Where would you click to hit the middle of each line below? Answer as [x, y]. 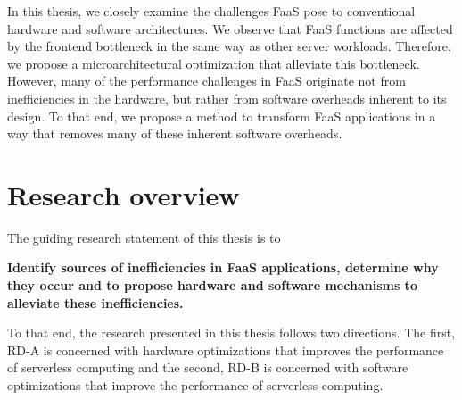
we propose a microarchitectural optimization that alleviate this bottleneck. [214, 63]
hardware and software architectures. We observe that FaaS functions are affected [230, 28]
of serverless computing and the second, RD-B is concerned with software [208, 367]
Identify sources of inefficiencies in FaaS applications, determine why [223, 267]
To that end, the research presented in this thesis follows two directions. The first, [231, 333]
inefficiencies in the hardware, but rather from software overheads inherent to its [227, 98]
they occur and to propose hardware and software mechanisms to [212, 285]
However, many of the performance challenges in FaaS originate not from [206, 81]
